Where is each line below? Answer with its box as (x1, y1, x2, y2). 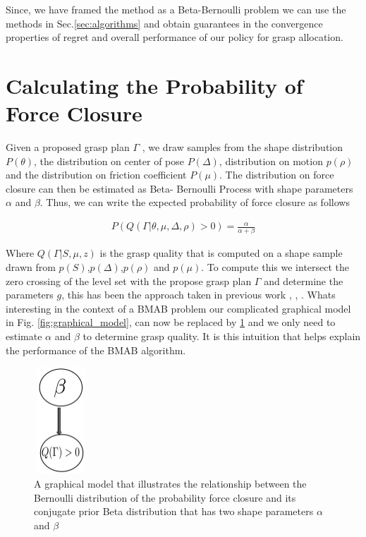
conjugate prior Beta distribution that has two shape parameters (34, 504, 314, 519)
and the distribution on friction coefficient (6, 167, 187, 182)
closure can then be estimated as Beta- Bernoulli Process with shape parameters (6, 181, 353, 195)
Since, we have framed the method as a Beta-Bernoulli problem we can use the (6, 2, 346, 16)
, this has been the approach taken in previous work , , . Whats (61, 287, 336, 302)
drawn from (6, 260, 56, 274)
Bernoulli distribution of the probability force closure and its (34, 490, 296, 505)
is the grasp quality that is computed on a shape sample (99, 246, 343, 260)
